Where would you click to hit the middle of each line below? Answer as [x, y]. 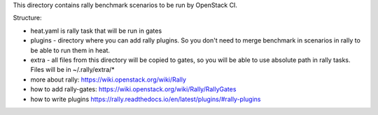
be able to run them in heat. [70, 50]
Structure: [27, 18]
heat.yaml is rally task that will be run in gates [96, 31]
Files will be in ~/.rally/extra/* [72, 70]
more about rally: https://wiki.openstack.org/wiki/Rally [108, 79]
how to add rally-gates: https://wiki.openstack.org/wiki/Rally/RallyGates [133, 89]
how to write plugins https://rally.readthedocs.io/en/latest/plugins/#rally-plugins [146, 99]
